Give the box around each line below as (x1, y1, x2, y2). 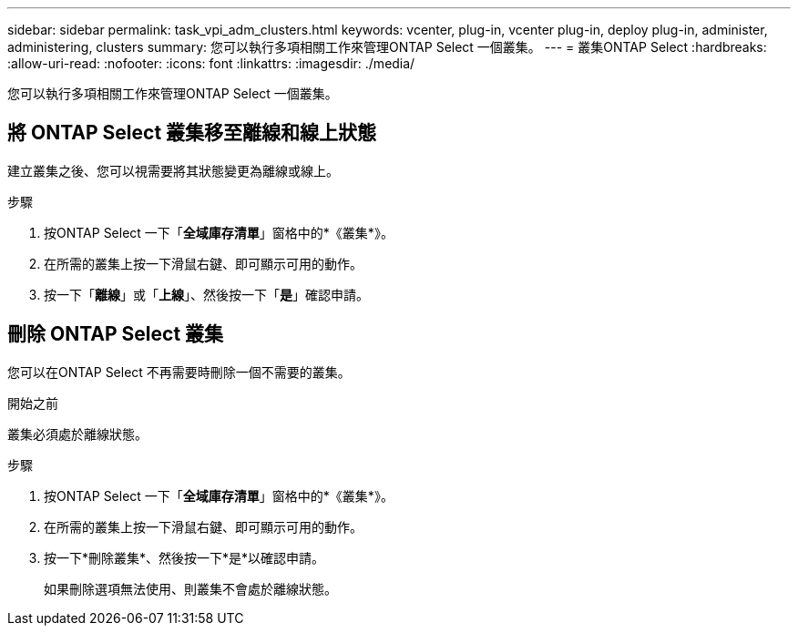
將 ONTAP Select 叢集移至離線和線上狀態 (7, 121, 377, 145)
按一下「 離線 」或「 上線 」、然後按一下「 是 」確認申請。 (44, 286, 369, 302)
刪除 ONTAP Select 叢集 (7, 322, 224, 346)
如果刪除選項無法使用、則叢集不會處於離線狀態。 (44, 580, 337, 597)
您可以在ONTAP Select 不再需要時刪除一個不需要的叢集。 (7, 363, 351, 380)
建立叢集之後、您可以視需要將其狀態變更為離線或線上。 (7, 162, 339, 179)
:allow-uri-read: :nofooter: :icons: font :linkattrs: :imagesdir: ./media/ (7, 56, 415, 71)
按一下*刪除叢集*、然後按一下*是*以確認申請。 (44, 549, 325, 566)
